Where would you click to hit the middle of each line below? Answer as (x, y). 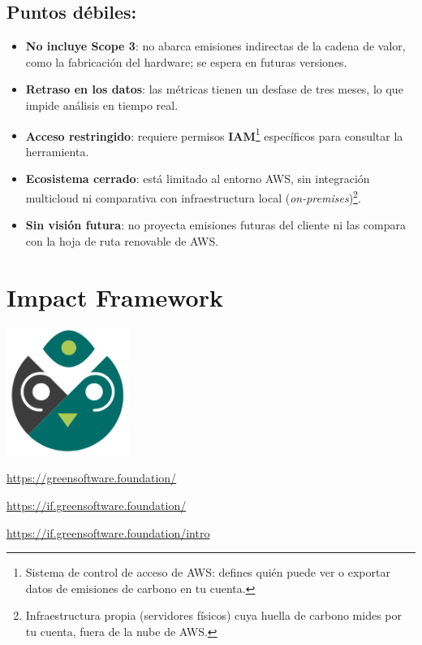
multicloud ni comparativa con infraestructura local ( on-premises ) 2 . (193, 196)
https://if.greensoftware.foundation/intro (108, 532)
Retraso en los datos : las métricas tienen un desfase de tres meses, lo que (214, 89)
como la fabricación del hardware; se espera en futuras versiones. (186, 61)
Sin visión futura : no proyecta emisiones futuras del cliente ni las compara (215, 225)
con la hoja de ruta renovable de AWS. (122, 240)
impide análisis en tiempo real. (102, 105)
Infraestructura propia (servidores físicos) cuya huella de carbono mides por (213, 615)
